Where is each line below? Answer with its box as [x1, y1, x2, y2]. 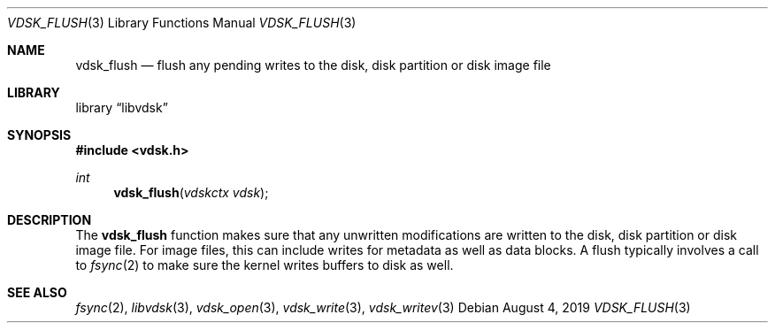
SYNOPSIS [7, 127, 72, 142]
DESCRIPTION [7, 212, 92, 227]
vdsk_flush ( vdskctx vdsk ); [113, 185, 269, 200]
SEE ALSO [7, 285, 67, 300]
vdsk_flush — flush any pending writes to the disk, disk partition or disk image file [75, 58, 551, 73]
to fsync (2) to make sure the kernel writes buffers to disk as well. [75, 257, 454, 272]
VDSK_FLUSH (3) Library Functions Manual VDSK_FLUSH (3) [7, 15, 357, 30]
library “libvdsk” [75, 100, 168, 115]
